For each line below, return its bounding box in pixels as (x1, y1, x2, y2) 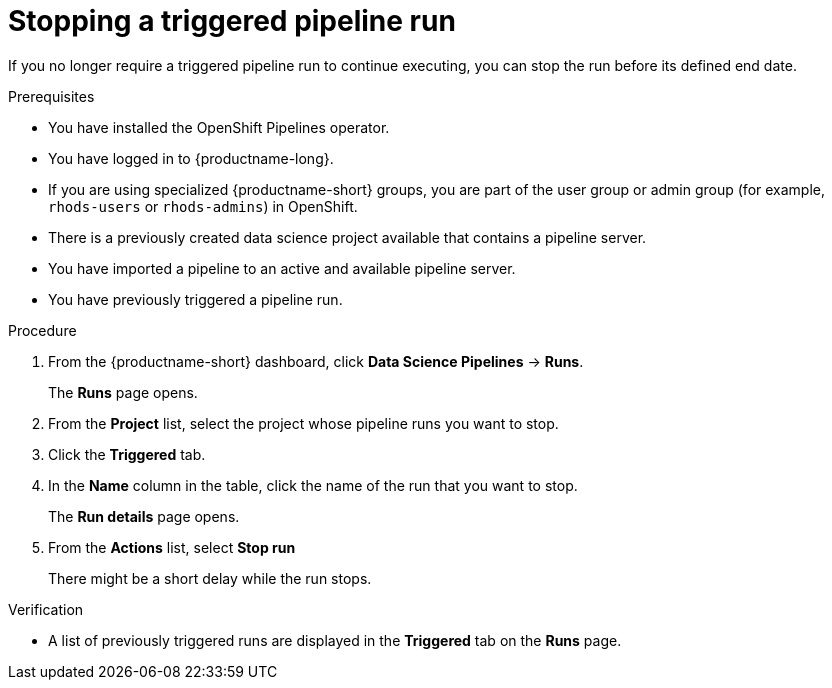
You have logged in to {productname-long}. (48, 149, 334, 167)
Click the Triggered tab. (48, 445, 206, 463)
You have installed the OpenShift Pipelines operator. (48, 118, 390, 136)
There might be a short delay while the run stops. (48, 569, 372, 587)
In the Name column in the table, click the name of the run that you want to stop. (48, 476, 578, 494)
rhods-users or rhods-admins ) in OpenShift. (48, 197, 358, 215)
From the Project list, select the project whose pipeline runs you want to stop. (48, 414, 559, 432)
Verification (8, 600, 84, 618)
